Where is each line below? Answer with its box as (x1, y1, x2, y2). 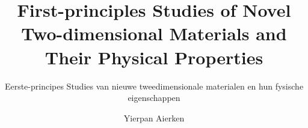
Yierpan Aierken (123, 111, 185, 124)
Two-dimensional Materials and (21, 21, 287, 46)
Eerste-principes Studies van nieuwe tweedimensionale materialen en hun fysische (4, 79, 304, 92)
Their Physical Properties (45, 44, 263, 69)
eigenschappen (128, 91, 180, 104)
